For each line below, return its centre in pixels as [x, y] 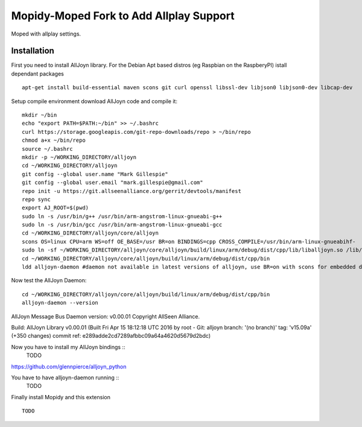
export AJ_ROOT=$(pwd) [56, 208]
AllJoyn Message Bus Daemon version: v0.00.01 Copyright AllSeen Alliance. [106, 316]
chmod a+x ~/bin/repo [54, 141]
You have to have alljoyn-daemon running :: [65, 378]
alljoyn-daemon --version [60, 303]
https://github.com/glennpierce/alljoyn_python [69, 366]
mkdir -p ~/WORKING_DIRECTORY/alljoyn [79, 157]
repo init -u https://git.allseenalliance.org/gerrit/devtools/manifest [132, 191]
